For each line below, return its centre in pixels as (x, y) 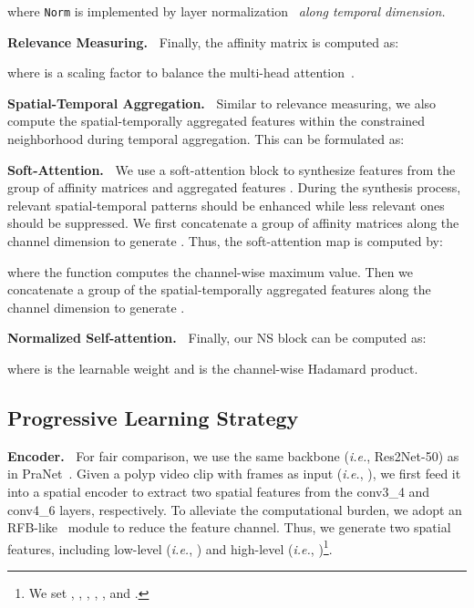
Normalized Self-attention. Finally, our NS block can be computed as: (217, 338)
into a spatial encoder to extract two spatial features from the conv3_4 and (219, 491)
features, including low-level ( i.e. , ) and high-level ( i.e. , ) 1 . (170, 547)
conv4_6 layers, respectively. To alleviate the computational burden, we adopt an (235, 509)
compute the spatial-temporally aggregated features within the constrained (216, 121)
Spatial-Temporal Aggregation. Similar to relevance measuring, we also (222, 103)
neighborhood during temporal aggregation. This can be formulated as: (206, 139)
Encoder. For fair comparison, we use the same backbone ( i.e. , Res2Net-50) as (233, 455)
